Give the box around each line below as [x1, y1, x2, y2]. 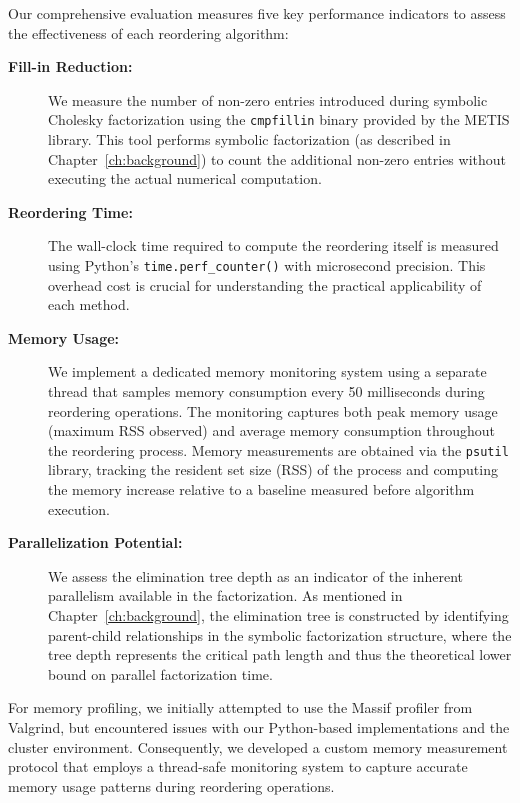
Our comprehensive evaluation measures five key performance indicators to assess [8, 3, 506, 23]
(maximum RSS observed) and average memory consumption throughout [48, 420, 495, 441]
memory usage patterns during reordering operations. [8, 775, 335, 796]
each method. [48, 294, 130, 315]
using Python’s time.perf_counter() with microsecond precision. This [48, 255, 486, 275]
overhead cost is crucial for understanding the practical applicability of [48, 274, 482, 295]
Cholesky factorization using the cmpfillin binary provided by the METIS [48, 109, 510, 130]
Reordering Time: [8, 201, 133, 222]
